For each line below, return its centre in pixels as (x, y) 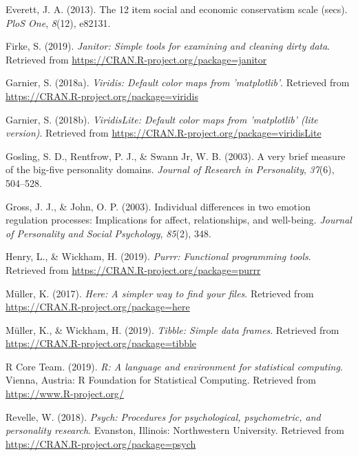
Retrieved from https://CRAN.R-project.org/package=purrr (133, 269)
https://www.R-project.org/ (65, 394)
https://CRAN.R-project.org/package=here (98, 307)
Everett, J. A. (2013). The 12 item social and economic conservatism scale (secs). (177, 9)
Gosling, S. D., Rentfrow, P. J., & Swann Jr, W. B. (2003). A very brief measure (176, 156)
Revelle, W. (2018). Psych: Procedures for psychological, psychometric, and (163, 416)
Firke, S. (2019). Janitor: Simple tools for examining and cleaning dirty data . (168, 46)
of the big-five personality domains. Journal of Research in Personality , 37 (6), (170, 169)
